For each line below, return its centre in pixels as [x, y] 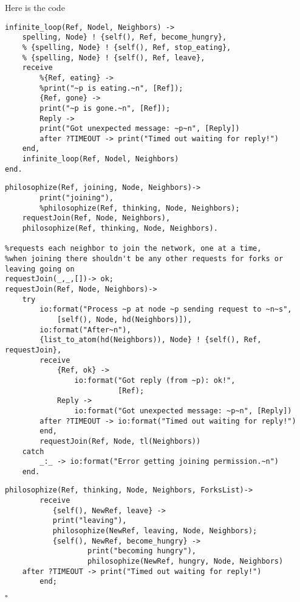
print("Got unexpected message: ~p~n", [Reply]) [140, 129]
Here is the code [35, 7]
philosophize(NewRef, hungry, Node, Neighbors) [186, 562]
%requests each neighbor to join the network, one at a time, [133, 249]
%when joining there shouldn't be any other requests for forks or [144, 259]
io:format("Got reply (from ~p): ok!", [155, 380]
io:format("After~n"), [85, 330]
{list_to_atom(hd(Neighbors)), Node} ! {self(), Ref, [151, 340]
